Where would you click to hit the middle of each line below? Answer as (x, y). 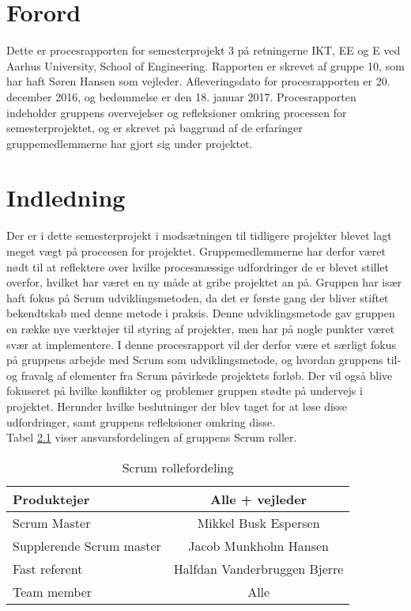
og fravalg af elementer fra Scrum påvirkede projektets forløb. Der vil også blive (200, 375)
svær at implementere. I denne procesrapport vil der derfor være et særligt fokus (202, 344)
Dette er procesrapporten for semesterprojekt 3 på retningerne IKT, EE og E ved (204, 50)
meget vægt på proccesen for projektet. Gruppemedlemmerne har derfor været (196, 251)
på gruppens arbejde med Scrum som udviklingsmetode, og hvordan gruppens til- (204, 360)
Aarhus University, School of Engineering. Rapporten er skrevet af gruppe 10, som (205, 65)
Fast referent (48, 568)
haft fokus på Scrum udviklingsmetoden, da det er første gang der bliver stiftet (198, 297)
